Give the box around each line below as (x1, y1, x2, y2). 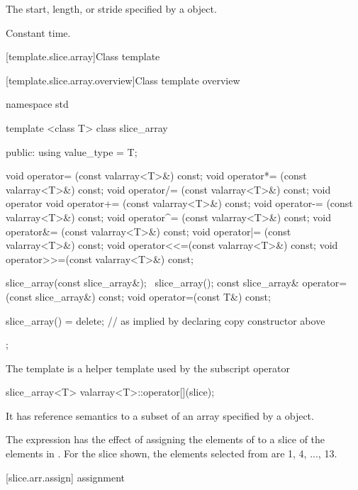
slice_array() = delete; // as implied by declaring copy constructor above (6, 313, 325, 328)
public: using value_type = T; (6, 144, 138, 159)
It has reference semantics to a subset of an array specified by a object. (6, 408, 314, 423)
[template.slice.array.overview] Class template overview (6, 72, 240, 87)
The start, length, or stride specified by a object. (6, 1, 217, 16)
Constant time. (6, 25, 71, 40)
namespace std (6, 96, 69, 111)
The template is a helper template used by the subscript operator (6, 360, 291, 375)
